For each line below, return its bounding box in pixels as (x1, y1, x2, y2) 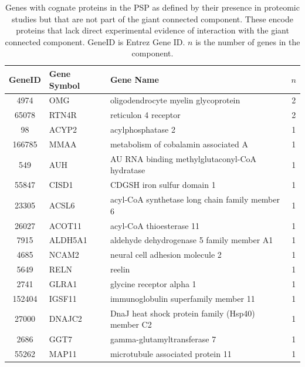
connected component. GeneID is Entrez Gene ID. (5, 35, 185, 48)
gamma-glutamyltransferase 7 (110, 333, 216, 345)
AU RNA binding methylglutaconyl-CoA (110, 152, 256, 164)
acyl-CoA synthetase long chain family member (110, 193, 280, 206)
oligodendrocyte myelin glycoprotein (110, 94, 240, 106)
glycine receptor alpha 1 (110, 277, 196, 289)
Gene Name (110, 73, 159, 85)
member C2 (110, 318, 152, 331)
